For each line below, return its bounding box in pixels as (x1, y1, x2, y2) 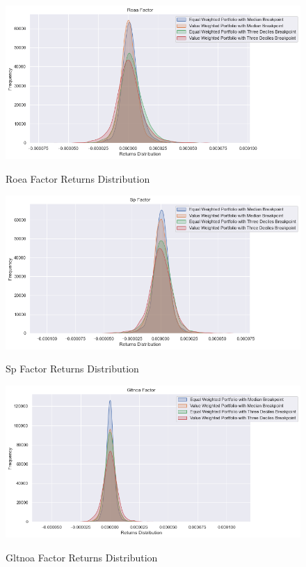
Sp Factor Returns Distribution (6, 361, 139, 376)
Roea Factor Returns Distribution (6, 171, 150, 186)
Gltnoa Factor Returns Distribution (6, 550, 158, 564)
